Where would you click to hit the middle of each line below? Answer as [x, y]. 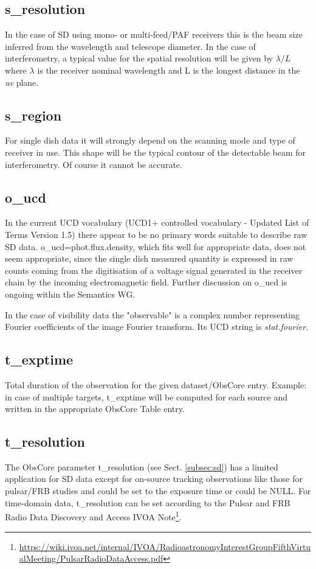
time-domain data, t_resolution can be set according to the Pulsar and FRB [148, 502]
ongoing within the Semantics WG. [70, 294]
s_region [33, 115]
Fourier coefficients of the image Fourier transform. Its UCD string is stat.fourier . [156, 326]
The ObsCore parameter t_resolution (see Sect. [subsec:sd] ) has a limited [142, 466]
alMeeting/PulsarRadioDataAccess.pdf [91, 558]
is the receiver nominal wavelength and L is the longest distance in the [169, 70]
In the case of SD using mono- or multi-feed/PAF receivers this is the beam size [154, 34]
